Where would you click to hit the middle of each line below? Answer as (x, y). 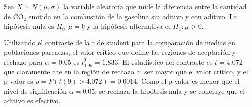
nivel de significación (36, 90)
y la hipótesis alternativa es (129, 26)
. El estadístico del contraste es (165, 61)
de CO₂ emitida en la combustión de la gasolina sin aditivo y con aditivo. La (121, 16)
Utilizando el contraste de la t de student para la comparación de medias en (120, 42)
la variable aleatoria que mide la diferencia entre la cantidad (155, 6)
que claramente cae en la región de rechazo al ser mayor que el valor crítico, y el (126, 71)
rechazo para (23, 61)
